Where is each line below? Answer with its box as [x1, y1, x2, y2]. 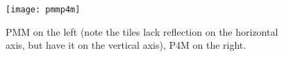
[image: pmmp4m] [6, 5, 81, 14]
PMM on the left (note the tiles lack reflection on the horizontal [6, 24, 278, 38]
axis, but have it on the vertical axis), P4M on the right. [6, 38, 247, 52]
